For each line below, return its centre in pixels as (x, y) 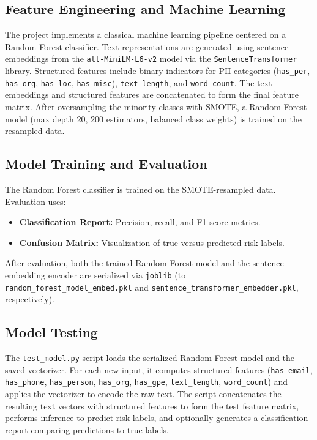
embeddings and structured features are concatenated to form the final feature (152, 95)
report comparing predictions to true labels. (87, 429)
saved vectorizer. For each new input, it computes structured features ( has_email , (159, 369)
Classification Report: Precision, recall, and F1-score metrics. (140, 222)
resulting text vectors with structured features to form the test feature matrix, (152, 405)
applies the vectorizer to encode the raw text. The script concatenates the (143, 393)
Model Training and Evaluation (106, 164)
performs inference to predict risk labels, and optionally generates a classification (157, 418)
